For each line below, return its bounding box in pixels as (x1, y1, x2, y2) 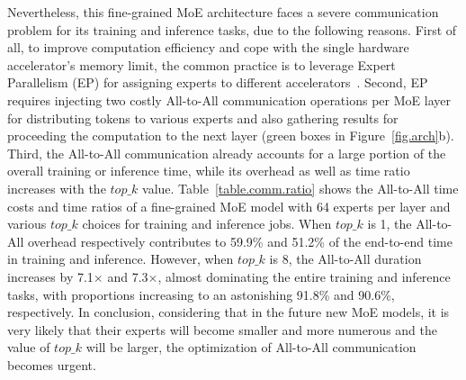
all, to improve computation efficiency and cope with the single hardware (7, 38, 409, 57)
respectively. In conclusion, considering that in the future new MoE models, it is (7, 303, 450, 321)
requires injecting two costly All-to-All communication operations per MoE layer (7, 90, 451, 109)
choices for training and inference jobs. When (82, 214, 332, 233)
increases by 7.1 (7, 267, 94, 285)
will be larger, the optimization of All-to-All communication (85, 338, 417, 357)
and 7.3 (107, 267, 148, 285)
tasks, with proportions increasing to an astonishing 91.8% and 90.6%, (7, 285, 395, 303)
